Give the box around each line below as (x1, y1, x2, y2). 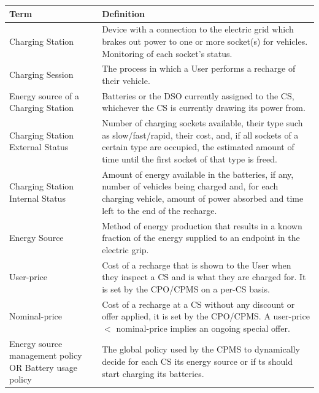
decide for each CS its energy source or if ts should (102, 354, 293, 367)
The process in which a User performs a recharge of (102, 62, 296, 75)
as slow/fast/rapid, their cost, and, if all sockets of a (102, 128, 299, 141)
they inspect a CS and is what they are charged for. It (102, 270, 306, 283)
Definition (102, 7, 145, 20)
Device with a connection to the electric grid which (102, 23, 294, 36)
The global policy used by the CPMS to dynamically (102, 343, 300, 356)
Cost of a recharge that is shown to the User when (102, 258, 291, 271)
